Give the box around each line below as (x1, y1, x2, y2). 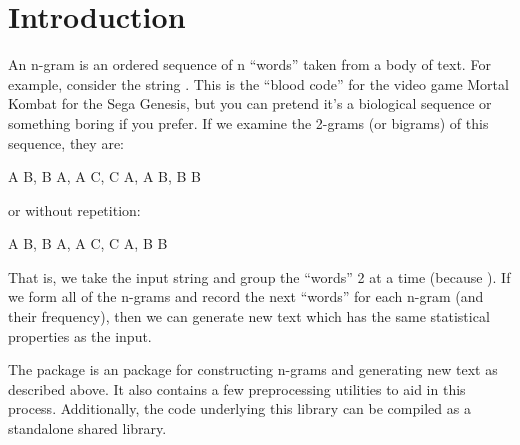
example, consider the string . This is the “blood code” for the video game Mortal (8, 73, 509, 94)
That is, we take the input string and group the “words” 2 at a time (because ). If (8, 266, 511, 287)
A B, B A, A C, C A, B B (8, 233, 168, 254)
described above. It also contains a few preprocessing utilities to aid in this (8, 378, 466, 399)
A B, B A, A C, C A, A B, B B (8, 166, 202, 187)
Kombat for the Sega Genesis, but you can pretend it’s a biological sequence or (8, 93, 492, 114)
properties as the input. (8, 325, 152, 346)
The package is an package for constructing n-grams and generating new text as (8, 359, 498, 380)
